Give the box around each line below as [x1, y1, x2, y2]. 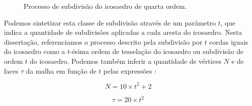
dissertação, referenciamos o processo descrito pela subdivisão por [4, 36, 203, 47]
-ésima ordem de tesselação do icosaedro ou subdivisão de [70, 46, 244, 56]
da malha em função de [26, 65, 97, 76]
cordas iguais [209, 36, 249, 47]
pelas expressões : [103, 65, 157, 76]
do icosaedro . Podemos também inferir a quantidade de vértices [30, 55, 221, 66]
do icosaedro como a [4, 46, 65, 56]
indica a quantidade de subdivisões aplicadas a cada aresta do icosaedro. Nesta [4, 27, 242, 37]
